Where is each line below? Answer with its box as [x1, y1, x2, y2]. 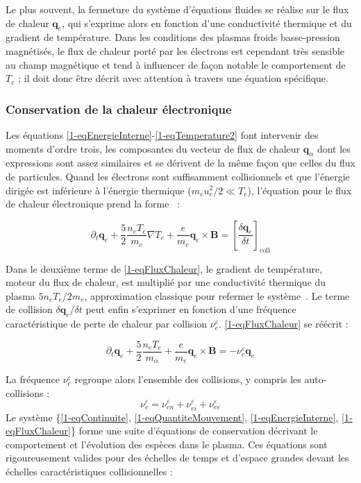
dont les [317, 141, 351, 155]
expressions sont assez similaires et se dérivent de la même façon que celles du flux [6, 155, 355, 170]
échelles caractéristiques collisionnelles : [6, 464, 173, 479]
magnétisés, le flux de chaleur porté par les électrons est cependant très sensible [6, 43, 345, 58]
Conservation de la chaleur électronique [6, 100, 232, 117]
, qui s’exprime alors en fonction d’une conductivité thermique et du [62, 15, 352, 30]
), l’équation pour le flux [247, 183, 352, 197]
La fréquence [6, 372, 60, 387]
